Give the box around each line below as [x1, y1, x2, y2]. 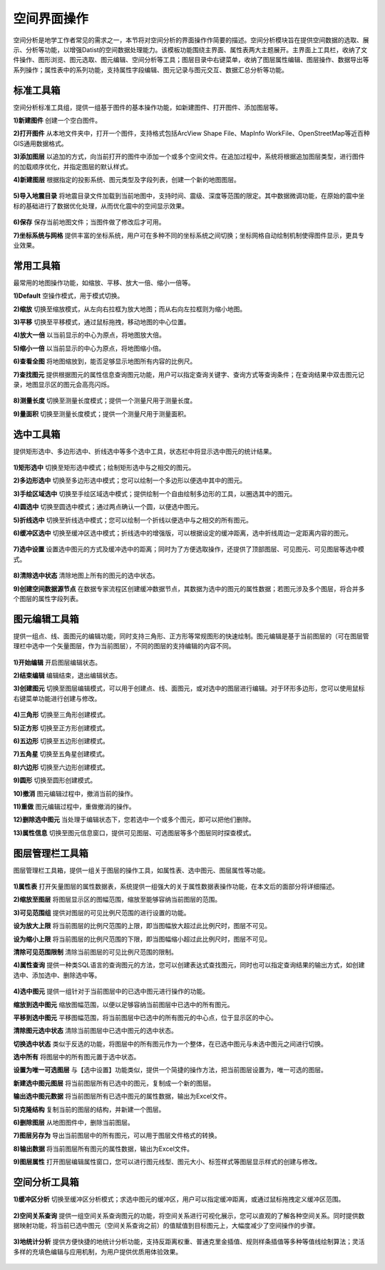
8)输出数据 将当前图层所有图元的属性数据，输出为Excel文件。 [13, 1144, 194, 1153]
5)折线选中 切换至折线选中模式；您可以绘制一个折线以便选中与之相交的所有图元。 [13, 515, 252, 524]
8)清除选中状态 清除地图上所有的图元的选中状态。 [13, 571, 160, 580]
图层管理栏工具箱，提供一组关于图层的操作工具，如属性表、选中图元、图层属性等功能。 [13, 866, 269, 875]
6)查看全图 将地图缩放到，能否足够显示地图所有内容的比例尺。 [13, 357, 197, 366]
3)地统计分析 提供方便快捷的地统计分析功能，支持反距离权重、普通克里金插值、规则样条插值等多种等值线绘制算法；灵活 [13, 1237, 365, 1246]
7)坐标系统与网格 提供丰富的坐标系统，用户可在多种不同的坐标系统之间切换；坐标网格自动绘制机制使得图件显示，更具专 [13, 231, 365, 239]
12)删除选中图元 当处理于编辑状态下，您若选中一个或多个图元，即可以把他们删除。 [13, 815, 256, 824]
